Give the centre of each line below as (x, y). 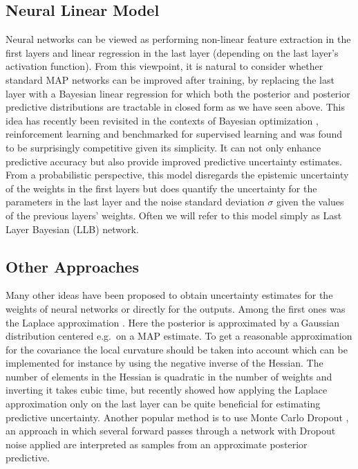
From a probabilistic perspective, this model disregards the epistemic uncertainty (177, 175)
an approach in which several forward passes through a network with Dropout (171, 431)
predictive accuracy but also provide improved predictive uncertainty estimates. (174, 161)
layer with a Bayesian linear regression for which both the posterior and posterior (178, 93)
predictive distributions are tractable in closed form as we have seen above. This (176, 107)
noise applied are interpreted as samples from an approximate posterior (157, 444)
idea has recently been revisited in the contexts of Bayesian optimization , (162, 120)
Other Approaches (72, 266)
